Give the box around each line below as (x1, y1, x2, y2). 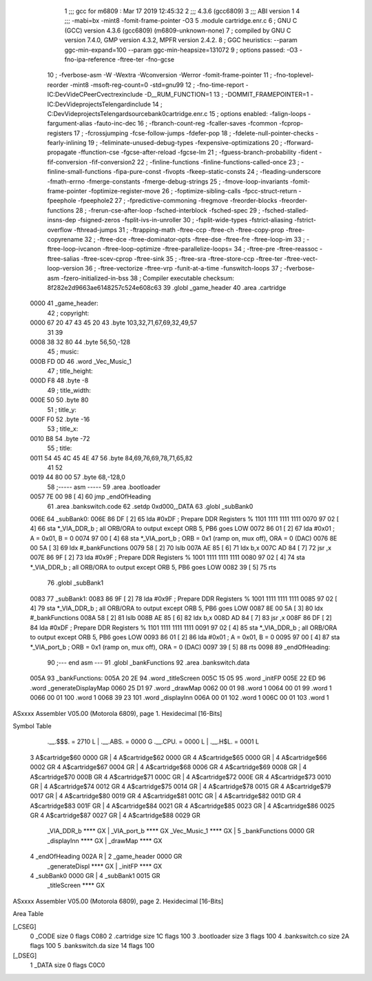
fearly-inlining (47, 139, 87, 147)
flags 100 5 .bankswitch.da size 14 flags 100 (30, 942, 155, 950)
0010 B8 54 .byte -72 (30, 434, 90, 443)
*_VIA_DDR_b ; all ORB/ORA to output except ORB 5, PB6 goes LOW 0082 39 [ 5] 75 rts (30, 563, 277, 571)
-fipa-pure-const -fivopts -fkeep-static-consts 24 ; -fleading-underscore (112, 168, 322, 176)
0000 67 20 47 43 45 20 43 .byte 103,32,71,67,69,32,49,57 (30, 318, 198, 327)
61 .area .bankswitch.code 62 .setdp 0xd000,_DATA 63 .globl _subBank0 (47, 502, 254, 510)
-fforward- (283, 139, 314, 147)
